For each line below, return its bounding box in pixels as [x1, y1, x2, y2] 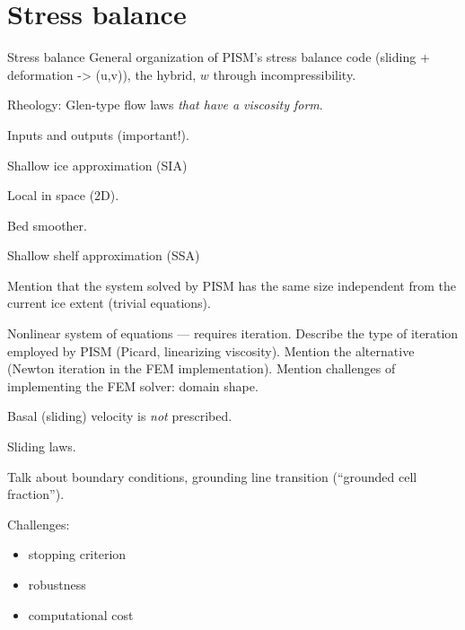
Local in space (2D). [7, 186, 119, 205]
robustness [28, 575, 86, 593]
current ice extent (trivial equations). [7, 293, 211, 312]
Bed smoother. [7, 215, 87, 234]
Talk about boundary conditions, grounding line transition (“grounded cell [7, 467, 417, 486]
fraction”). [7, 485, 65, 503]
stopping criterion [28, 545, 127, 564]
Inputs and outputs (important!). [7, 125, 189, 144]
